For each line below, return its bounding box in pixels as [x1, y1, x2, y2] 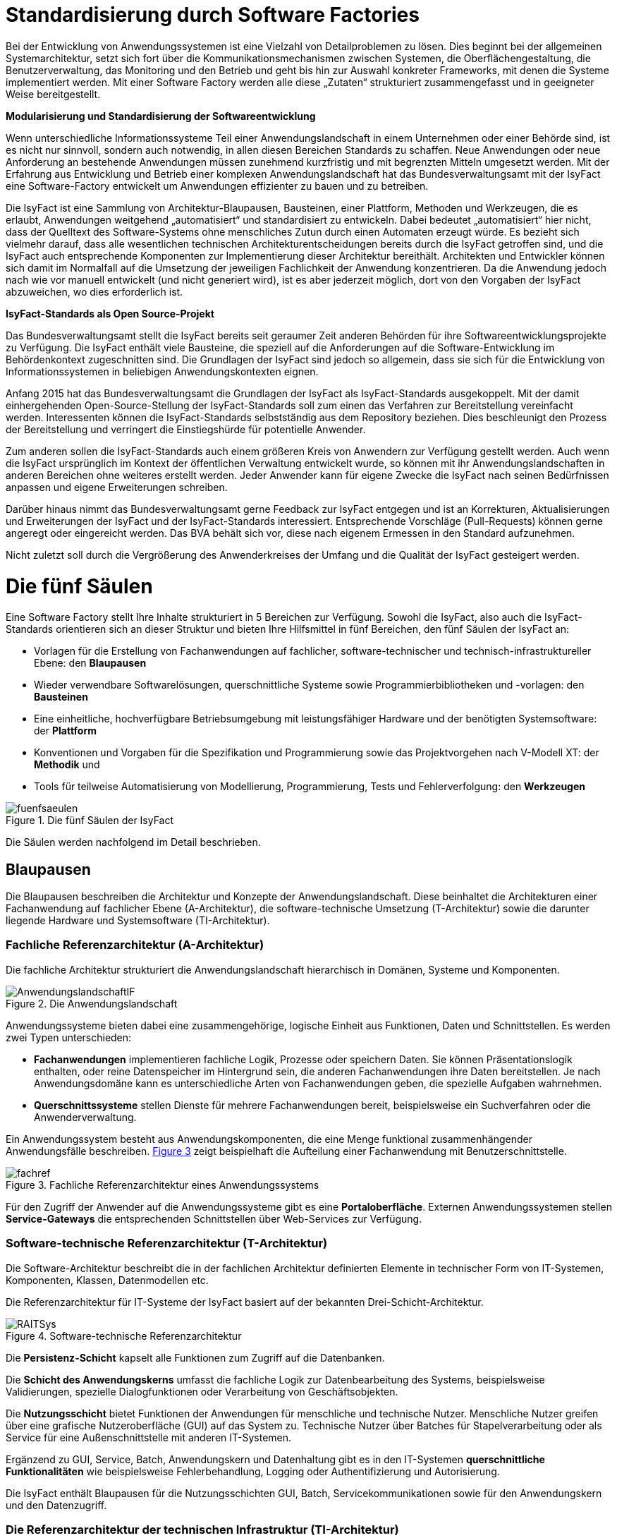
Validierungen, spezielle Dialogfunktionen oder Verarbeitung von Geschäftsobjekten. [6, 1385, 398, 1398]
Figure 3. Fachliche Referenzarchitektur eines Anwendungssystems [6, 1178, 319, 1191]
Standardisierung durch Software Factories [6, 3, 420, 27]
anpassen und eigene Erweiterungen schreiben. [6, 480, 228, 493]
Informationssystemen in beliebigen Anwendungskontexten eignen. [6, 365, 319, 377]
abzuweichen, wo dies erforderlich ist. [6, 285, 183, 298]
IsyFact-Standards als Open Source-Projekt [6, 307, 214, 320]
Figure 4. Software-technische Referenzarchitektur [6, 1329, 242, 1342]
